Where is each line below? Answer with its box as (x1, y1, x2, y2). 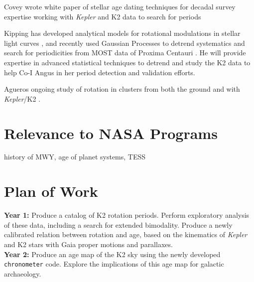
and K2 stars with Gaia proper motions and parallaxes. (4, 239, 173, 249)
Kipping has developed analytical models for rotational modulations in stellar (4, 28, 241, 38)
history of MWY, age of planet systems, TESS (4, 151, 146, 162)
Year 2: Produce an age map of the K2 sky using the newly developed (4, 249, 221, 259)
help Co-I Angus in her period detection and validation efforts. (4, 67, 195, 77)
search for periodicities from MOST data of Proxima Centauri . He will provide (4, 47, 246, 58)
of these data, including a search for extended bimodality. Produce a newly (4, 219, 233, 230)
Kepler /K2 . (4, 93, 41, 104)
